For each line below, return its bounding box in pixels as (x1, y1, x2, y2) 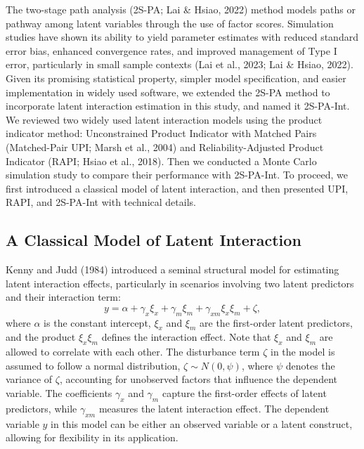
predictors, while (6, 401, 77, 415)
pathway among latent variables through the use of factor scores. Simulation (6, 15, 334, 30)
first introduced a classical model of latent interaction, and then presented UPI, (6, 181, 349, 195)
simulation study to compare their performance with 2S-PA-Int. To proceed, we (6, 167, 349, 182)
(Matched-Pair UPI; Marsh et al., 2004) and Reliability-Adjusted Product (6, 139, 324, 154)
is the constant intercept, (44, 315, 151, 330)
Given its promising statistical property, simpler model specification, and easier (6, 70, 346, 85)
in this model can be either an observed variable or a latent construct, (51, 416, 353, 431)
